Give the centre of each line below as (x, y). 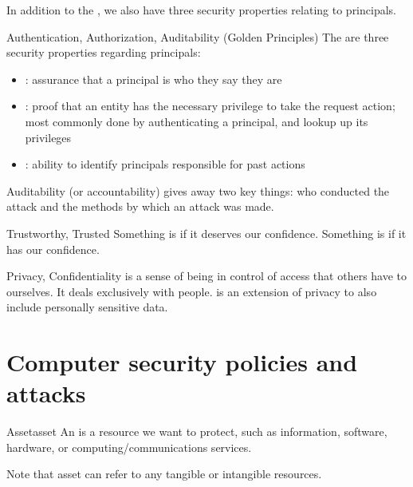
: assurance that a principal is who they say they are (153, 79)
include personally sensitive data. (87, 307)
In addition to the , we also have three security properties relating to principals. (201, 10)
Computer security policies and (182, 362)
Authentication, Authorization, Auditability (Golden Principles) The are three (198, 36)
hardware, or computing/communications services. (129, 447)
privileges (48, 137)
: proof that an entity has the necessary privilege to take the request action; (210, 106)
